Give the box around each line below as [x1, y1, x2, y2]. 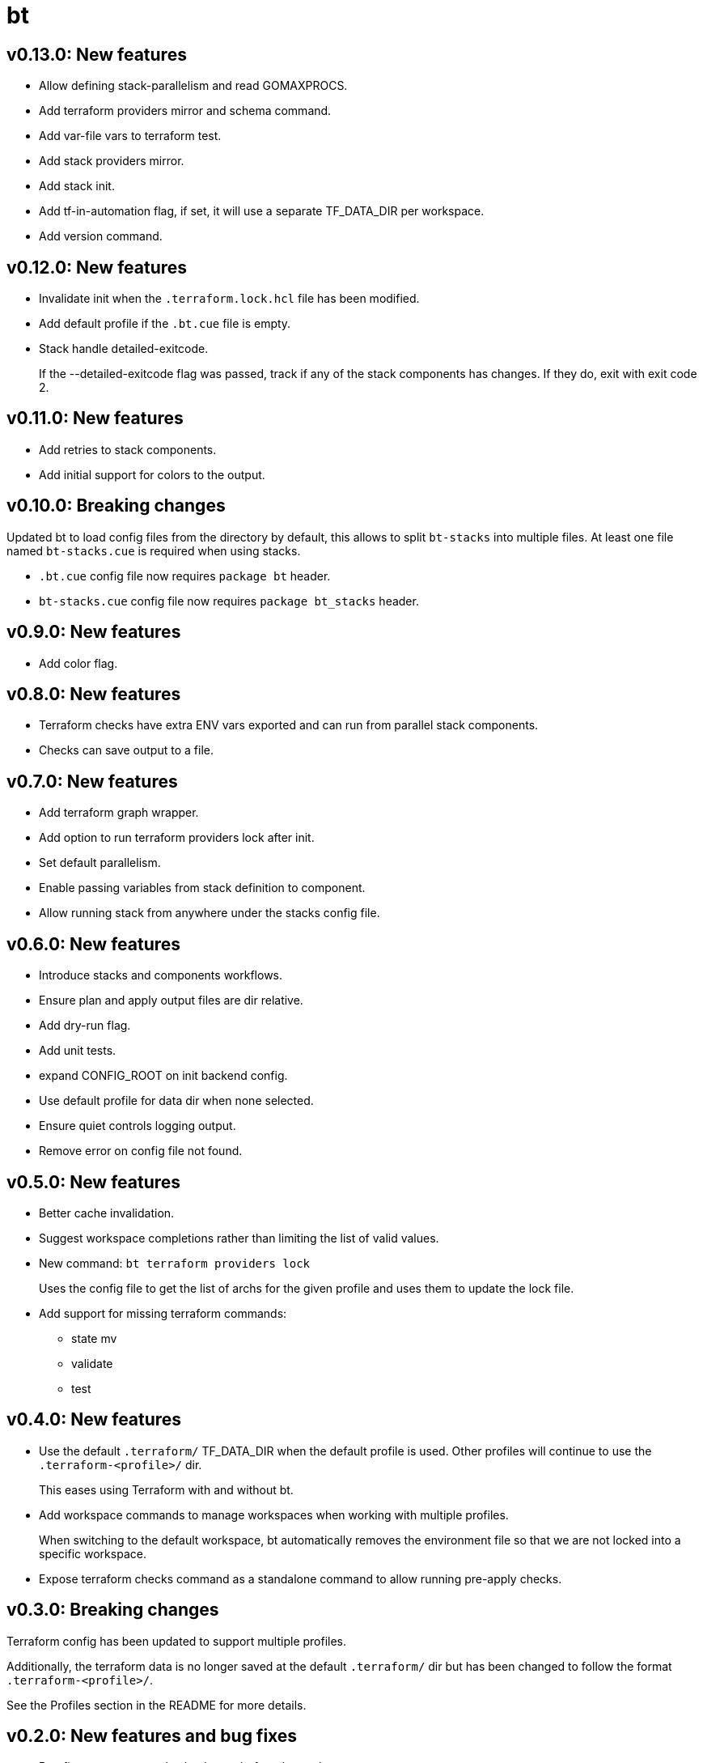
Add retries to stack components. [39, 442, 217, 457]
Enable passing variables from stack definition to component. [39, 881, 366, 895]
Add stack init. [39, 179, 115, 193]
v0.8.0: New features [6, 683, 181, 704]
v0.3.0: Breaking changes [6, 1599, 219, 1621]
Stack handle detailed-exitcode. [39, 342, 209, 356]
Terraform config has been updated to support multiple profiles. [6, 1633, 347, 1648]
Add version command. [39, 229, 163, 244]
